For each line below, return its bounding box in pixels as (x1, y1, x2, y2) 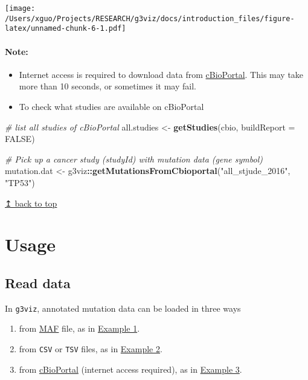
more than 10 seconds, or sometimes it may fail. (19, 80, 196, 92)
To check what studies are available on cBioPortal (19, 100, 204, 112)
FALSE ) (5, 132, 35, 145)
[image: (5, 4, 36, 13)
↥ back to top (5, 196, 57, 209)
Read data (5, 273, 71, 292)
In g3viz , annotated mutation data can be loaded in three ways (5, 301, 241, 314)
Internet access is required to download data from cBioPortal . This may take (19, 68, 304, 80)
